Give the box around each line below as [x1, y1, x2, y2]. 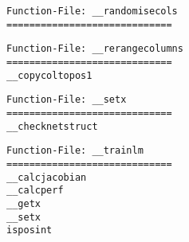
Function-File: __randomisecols [6, 6, 178, 17]
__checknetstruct [6, 120, 98, 132]
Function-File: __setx [6, 94, 127, 106]
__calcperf [6, 185, 64, 197]
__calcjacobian [6, 171, 87, 183]
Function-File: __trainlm [6, 145, 144, 157]
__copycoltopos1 [6, 69, 93, 81]
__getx [6, 197, 41, 209]
